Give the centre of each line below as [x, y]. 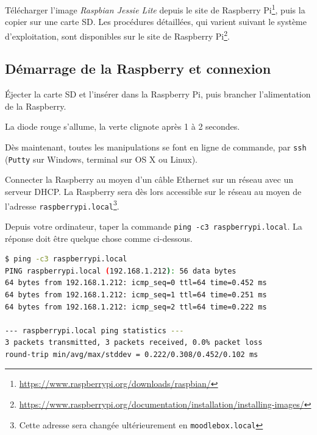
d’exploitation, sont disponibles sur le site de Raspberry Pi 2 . [117, 35]
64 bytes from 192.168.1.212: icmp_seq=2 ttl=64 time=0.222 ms [136, 307]
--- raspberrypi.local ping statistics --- [94, 331]
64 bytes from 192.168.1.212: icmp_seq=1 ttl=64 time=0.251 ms [136, 295]
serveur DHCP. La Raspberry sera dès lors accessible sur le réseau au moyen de [153, 191]
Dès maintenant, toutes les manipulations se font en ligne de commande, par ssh [156, 147]
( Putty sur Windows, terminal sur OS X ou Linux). [101, 159]
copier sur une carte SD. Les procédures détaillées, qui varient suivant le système [156, 22]
